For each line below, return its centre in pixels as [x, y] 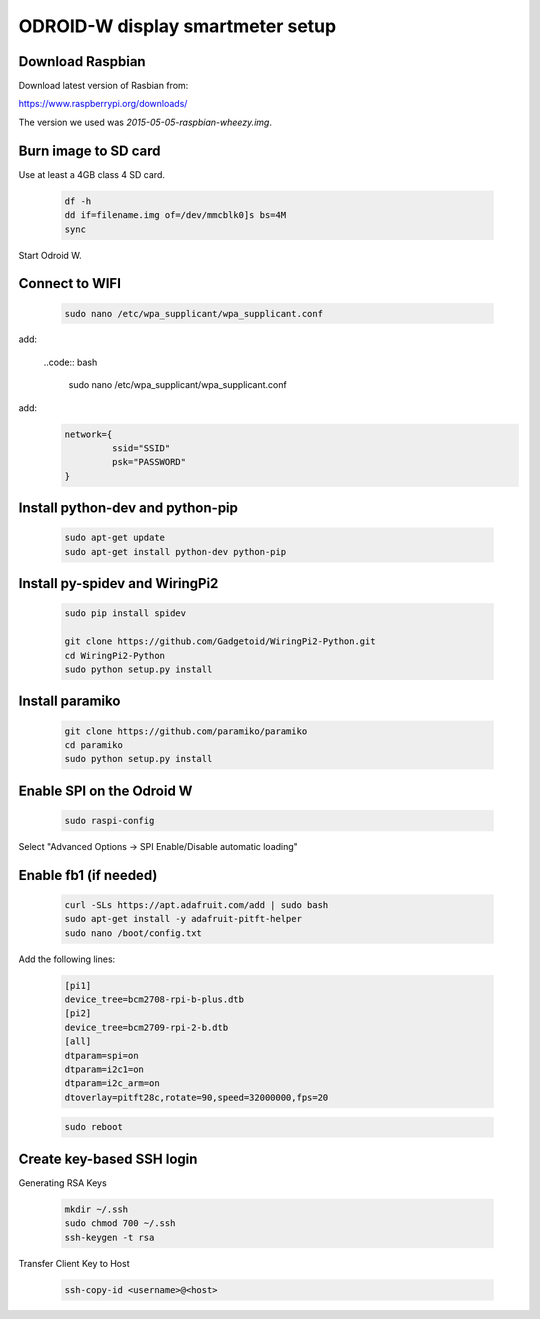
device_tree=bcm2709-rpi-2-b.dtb [146, 1027]
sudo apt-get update [114, 538]
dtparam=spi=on [101, 1055]
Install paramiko [69, 701]
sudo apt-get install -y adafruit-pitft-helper [183, 919]
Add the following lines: [67, 959]
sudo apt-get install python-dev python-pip [175, 551]
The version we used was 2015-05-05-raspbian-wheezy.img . [145, 122]
